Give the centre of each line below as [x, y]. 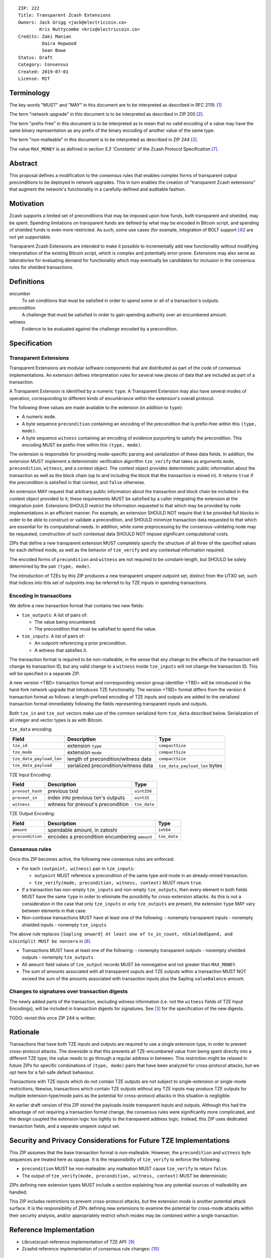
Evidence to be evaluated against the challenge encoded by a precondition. [100, 329]
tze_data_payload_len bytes [191, 765]
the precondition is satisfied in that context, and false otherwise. [77, 482]
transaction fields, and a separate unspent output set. [65, 1126]
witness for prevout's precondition [88, 804]
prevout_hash [27, 791]
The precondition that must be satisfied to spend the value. [95, 629]
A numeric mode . [39, 417]
